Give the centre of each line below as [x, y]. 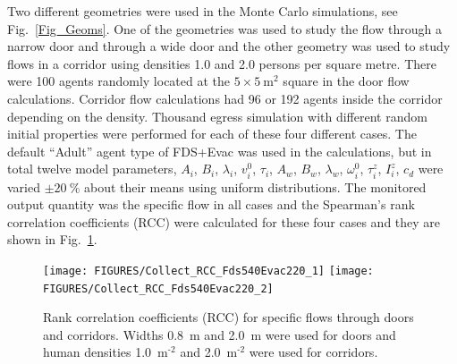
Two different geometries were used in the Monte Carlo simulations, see [203, 11]
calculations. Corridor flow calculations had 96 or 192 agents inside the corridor [225, 98]
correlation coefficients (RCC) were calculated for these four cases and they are [224, 221]
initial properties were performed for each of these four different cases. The [212, 134]
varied [24, 186]
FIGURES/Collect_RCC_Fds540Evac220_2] [158, 288]
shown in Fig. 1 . [52, 239]
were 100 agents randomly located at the [119, 81]
